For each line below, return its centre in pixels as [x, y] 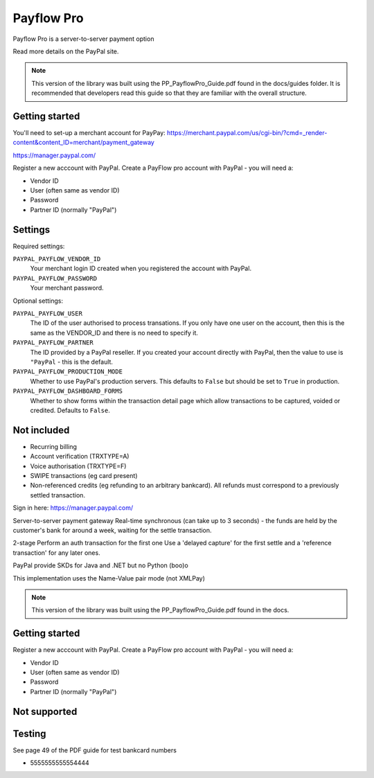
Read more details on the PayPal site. [66, 51]
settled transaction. [58, 495]
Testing [29, 733]
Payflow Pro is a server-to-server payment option [83, 39]
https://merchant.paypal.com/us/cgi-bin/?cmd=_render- [247, 133]
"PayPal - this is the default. [72, 362]
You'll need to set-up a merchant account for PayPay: [89, 133]
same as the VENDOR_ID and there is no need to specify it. [114, 333]
